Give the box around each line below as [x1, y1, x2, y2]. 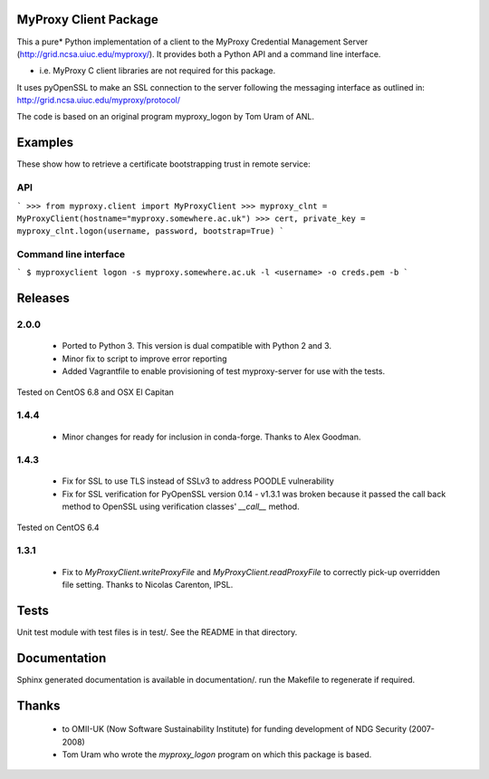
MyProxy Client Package [16, 12, 158, 27]
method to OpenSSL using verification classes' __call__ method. [62, 501, 300, 512]
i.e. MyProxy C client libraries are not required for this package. [39, 65, 276, 76]
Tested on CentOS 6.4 [16, 522, 100, 533]
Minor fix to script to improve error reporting [62, 353, 227, 364]
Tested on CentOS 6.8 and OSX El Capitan [16, 386, 174, 398]
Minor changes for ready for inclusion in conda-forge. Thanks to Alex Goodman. [62, 431, 361, 442]
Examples [16, 135, 74, 150]
